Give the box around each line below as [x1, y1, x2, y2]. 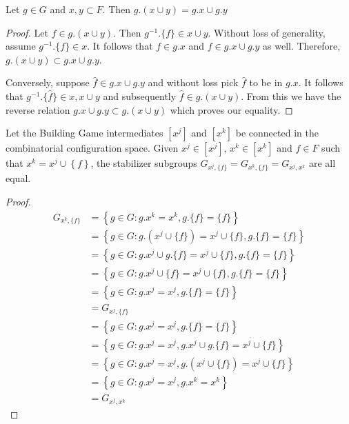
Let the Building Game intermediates [6, 125, 163, 140]
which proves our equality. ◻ [170, 102, 293, 117]
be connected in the [235, 125, 319, 140]
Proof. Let [6, 25, 48, 39]
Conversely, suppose [6, 75, 90, 90]
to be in [249, 75, 283, 90]
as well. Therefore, [263, 39, 341, 53]
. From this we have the [241, 88, 341, 103]
